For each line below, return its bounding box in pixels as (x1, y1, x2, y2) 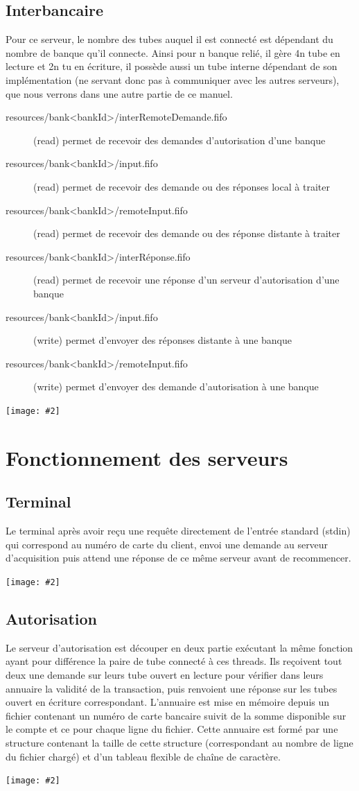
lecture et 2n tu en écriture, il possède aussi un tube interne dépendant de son (6, 59, 338, 73)
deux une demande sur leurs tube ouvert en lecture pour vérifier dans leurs (6, 667, 324, 681)
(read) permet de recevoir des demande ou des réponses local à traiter (33, 179, 330, 193)
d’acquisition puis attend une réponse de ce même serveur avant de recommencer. (6, 550, 351, 565)
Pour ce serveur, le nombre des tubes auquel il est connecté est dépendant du (6, 32, 333, 46)
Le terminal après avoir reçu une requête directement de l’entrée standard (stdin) (6, 523, 351, 538)
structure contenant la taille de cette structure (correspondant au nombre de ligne (6, 735, 353, 749)
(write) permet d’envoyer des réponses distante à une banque (33, 333, 292, 347)
